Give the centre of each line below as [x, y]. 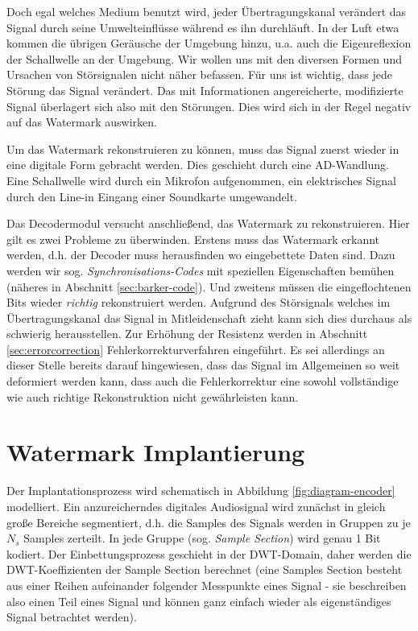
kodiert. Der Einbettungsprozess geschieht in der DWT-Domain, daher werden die [209, 553]
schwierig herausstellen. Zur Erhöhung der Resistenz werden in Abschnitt [187, 334]
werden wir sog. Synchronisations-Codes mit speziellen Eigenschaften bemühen [201, 270]
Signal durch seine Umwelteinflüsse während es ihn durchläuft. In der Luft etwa [203, 27]
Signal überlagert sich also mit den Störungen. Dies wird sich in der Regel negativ [209, 106]
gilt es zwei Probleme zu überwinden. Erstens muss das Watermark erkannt [193, 239]
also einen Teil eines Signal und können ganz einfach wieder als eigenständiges [199, 601]
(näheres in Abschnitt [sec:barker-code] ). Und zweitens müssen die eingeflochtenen [209, 286]
